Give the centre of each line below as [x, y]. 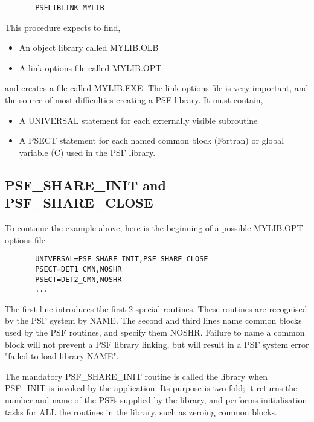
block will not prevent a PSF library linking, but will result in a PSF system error [157, 344]
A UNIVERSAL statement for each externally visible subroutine [138, 120]
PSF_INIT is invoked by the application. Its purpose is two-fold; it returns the [151, 388]
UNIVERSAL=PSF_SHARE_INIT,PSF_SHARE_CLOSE [122, 259]
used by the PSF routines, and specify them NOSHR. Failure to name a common [155, 332]
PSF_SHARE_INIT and [85, 184]
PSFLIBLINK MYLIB [70, 8]
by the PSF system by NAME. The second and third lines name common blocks [153, 320]
